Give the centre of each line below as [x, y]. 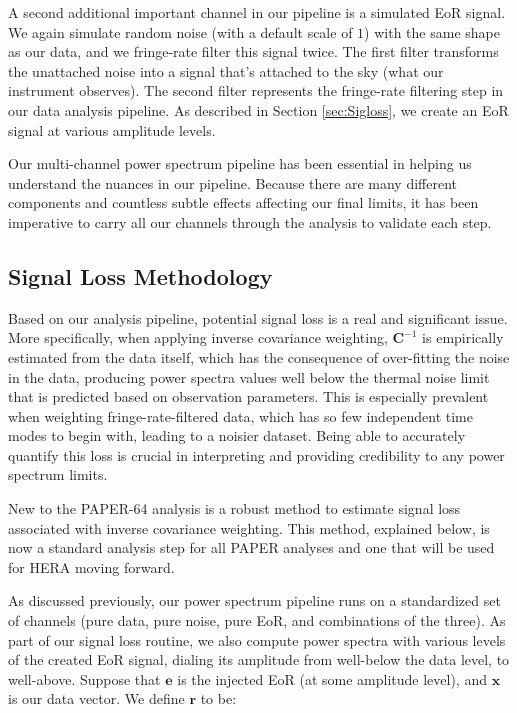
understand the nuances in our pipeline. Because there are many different [233, 182]
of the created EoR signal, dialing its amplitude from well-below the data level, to [259, 659]
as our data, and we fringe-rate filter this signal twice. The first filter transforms [253, 51]
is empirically [463, 337]
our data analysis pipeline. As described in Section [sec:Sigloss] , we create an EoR [258, 109]
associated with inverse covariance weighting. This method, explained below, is [249, 527]
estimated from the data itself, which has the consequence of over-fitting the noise [259, 356]
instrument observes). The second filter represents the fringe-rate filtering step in [256, 90]
